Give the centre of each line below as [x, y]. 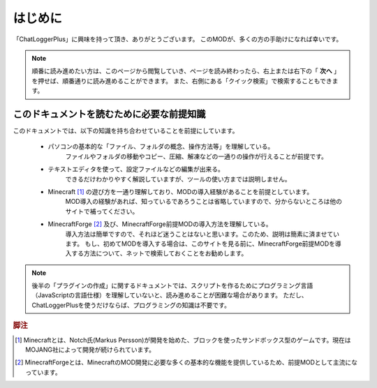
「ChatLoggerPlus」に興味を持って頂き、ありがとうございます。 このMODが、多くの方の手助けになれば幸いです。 [178, 39]
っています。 [44, 372]
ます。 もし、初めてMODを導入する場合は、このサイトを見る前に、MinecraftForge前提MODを [200, 244]
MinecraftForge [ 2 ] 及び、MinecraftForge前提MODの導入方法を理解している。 [160, 224]
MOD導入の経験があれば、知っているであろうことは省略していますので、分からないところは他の [204, 202]
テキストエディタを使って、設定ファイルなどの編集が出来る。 [136, 169]
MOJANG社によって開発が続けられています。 [90, 350]
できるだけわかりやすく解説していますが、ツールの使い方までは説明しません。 [178, 179]
